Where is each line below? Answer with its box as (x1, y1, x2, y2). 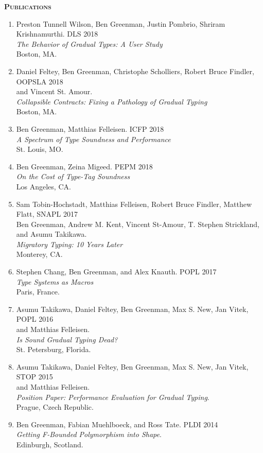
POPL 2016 (16, 313, 54, 324)
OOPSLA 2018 (16, 76, 63, 86)
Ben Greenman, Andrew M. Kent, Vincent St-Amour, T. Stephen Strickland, (16, 218, 260, 229)
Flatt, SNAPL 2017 (16, 208, 78, 219)
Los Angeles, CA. (16, 181, 71, 191)
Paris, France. (16, 286, 60, 297)
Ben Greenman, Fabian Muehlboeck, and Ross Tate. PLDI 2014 (16, 419, 218, 429)
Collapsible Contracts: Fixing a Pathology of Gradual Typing (16, 96, 207, 107)
